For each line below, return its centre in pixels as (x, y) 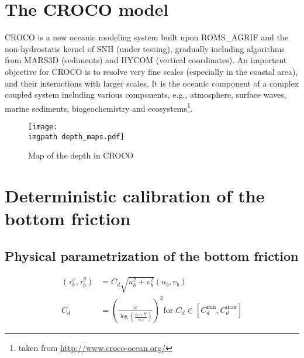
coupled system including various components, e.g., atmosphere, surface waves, (146, 94)
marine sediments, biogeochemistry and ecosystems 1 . (99, 107)
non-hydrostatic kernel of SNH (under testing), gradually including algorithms (145, 48)
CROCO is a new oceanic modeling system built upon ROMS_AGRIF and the (146, 37)
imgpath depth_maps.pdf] (76, 137)
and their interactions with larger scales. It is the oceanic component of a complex (152, 83)
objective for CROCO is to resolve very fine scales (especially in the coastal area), (151, 71)
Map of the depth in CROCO (81, 155)
